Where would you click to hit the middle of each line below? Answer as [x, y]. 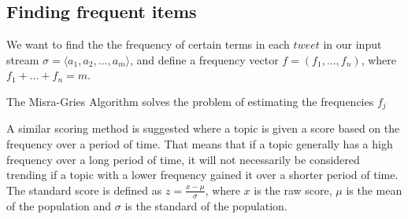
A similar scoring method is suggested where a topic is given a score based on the [203, 128]
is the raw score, [293, 190]
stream [23, 59]
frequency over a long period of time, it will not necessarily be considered [183, 159]
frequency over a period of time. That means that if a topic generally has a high [200, 144]
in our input [352, 44]
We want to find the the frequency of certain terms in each [148, 44]
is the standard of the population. [206, 205]
